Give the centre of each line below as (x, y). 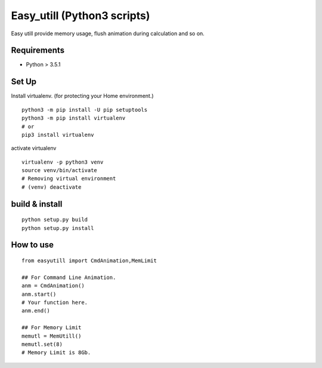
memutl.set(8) (42, 344)
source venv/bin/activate (60, 171)
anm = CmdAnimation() (53, 286)
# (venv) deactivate (52, 187)
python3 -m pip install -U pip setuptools (85, 110)
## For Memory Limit (52, 328)
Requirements (38, 50)
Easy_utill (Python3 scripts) (80, 16)
